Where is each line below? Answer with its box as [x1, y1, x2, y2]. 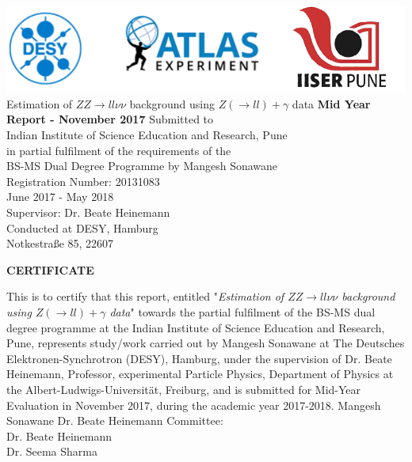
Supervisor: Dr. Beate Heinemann [6, 204, 170, 221]
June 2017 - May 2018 [6, 188, 114, 205]
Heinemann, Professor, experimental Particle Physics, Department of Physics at [6, 365, 394, 382]
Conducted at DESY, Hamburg [6, 219, 158, 236]
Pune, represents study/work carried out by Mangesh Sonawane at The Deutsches [6, 335, 405, 351]
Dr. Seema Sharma [6, 443, 97, 460]
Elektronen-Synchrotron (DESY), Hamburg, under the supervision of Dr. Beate [6, 350, 392, 366]
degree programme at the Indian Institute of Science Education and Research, [6, 319, 385, 335]
